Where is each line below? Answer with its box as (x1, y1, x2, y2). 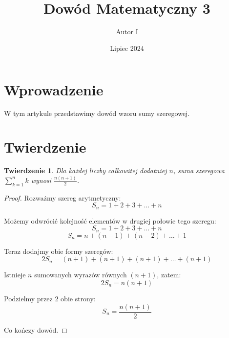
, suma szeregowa (173, 165, 225, 175)
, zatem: (157, 270, 181, 280)
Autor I (116, 26, 138, 37)
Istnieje (4, 270, 26, 280)
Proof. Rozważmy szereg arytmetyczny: (4, 192, 121, 203)
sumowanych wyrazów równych (34, 270, 127, 280)
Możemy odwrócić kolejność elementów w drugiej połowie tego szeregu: (4, 215, 216, 225)
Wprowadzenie (4, 80, 104, 100)
